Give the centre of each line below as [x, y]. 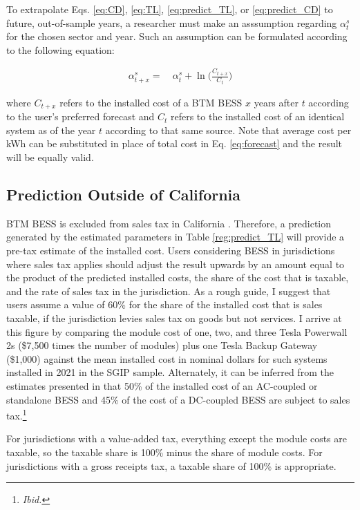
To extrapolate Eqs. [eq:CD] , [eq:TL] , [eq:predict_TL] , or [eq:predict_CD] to [170, 9]
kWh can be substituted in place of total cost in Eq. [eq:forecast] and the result [174, 143]
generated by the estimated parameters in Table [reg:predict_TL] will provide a [176, 237]
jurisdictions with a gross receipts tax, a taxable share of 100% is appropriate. [171, 465]
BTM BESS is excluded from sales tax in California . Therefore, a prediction [169, 223]
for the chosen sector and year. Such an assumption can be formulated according [177, 36]
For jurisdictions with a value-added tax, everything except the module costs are [177, 438]
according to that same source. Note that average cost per [228, 130]
